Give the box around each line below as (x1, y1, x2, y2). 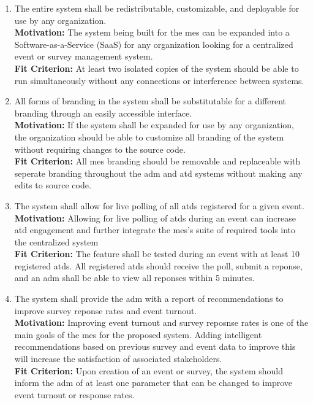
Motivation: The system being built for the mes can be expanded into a (14, 26, 290, 39)
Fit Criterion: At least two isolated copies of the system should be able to (14, 61, 299, 74)
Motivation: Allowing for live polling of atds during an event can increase (14, 211, 296, 224)
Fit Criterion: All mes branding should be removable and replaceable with (14, 155, 301, 168)
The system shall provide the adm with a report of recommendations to (14, 292, 284, 305)
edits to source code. (14, 179, 91, 191)
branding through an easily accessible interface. (14, 106, 192, 119)
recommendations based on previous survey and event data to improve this (14, 340, 296, 353)
